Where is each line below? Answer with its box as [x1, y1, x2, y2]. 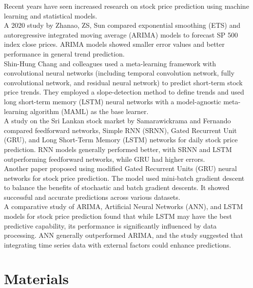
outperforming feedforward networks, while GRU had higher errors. [4, 154, 205, 164]
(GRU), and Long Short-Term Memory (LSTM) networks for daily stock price [4, 134, 238, 145]
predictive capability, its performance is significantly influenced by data [4, 220, 217, 230]
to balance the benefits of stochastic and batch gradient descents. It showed [4, 182, 230, 192]
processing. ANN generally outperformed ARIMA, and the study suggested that [4, 230, 243, 240]
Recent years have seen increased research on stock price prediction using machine [4, 1, 249, 11]
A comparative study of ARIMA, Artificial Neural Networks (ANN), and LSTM [4, 201, 243, 211]
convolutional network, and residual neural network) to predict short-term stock [4, 77, 243, 87]
